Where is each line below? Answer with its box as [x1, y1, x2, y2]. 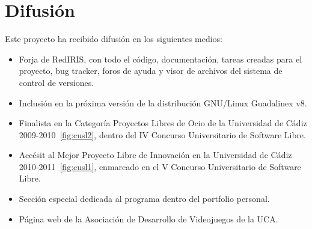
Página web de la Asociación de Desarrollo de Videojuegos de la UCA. [19, 212, 278, 225]
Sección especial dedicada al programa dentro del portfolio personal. [19, 192, 270, 205]
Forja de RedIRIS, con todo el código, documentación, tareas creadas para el [19, 52, 302, 65]
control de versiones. [19, 76, 94, 88]
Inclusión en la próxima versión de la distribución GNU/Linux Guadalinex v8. [19, 96, 307, 109]
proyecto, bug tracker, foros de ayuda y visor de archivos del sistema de [19, 64, 283, 77]
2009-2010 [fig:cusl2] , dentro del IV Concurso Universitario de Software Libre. [19, 128, 306, 141]
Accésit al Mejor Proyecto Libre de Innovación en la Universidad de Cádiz [19, 148, 292, 161]
